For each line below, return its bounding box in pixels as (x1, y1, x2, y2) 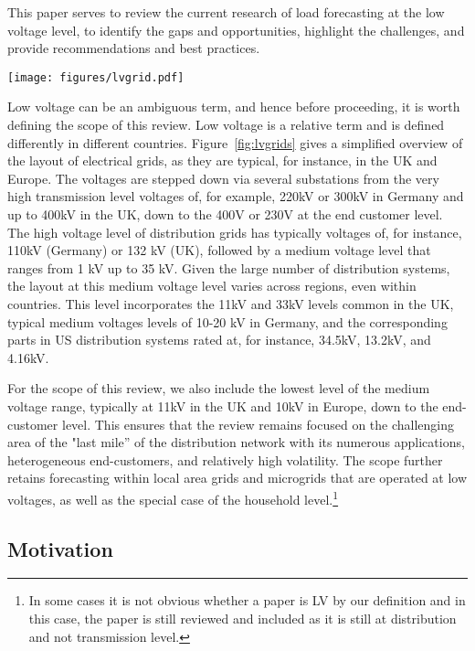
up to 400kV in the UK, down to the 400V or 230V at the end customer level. (7, 205, 443, 223)
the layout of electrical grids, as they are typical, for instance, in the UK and (7, 151, 438, 170)
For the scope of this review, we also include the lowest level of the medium (7, 379, 430, 398)
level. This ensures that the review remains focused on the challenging (61, 414, 455, 433)
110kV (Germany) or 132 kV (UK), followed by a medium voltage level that (7, 240, 431, 260)
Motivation (7, 534, 113, 562)
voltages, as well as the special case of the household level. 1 (7, 486, 339, 508)
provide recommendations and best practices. (7, 38, 260, 58)
